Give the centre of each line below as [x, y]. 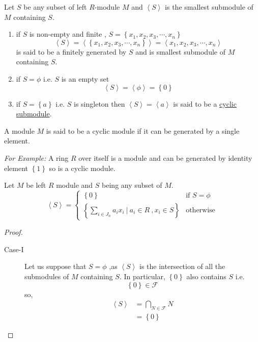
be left [36, 185]
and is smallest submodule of [180, 51]
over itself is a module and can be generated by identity [165, 157]
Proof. [13, 232]
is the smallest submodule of [209, 7]
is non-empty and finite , [68, 34]
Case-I [14, 249]
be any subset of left [55, 7]
